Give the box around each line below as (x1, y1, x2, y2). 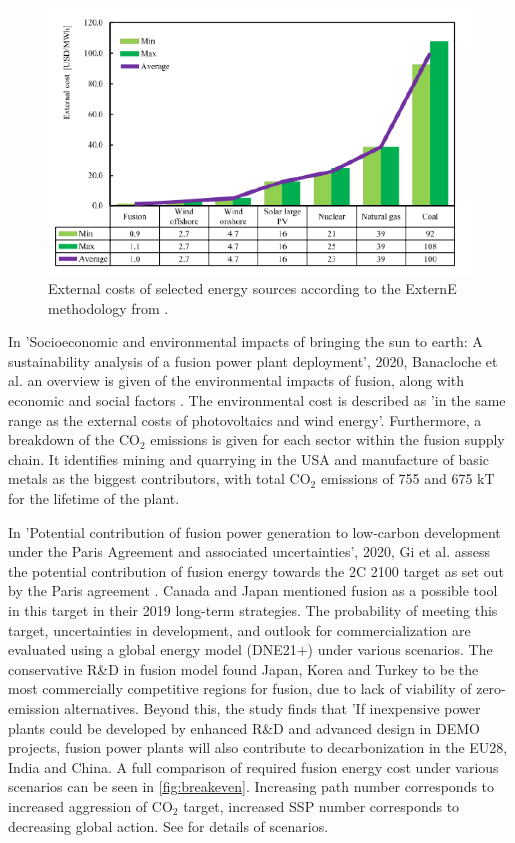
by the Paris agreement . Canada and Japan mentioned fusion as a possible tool (8, 580, 498, 601)
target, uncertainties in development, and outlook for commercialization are (8, 619, 471, 640)
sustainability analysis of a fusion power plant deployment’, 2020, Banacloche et (8, 350, 498, 371)
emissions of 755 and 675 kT (320, 468, 495, 489)
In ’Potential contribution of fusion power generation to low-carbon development (8, 521, 501, 542)
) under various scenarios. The (307, 639, 493, 660)
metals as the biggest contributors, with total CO (8, 468, 311, 489)
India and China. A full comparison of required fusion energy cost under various (8, 756, 499, 777)
